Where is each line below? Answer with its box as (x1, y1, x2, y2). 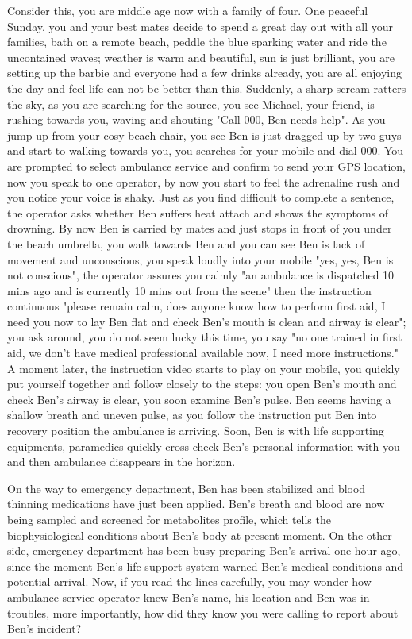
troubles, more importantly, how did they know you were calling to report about (7, 604, 399, 621)
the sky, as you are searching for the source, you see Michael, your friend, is (7, 95, 375, 112)
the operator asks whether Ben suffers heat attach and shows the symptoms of (7, 204, 389, 221)
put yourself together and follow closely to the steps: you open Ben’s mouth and (7, 375, 397, 392)
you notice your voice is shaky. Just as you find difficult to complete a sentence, (7, 189, 395, 206)
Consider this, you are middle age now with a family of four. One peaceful (7, 2, 368, 18)
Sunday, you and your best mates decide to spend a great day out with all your (7, 17, 394, 34)
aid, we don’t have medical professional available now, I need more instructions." (7, 345, 399, 361)
